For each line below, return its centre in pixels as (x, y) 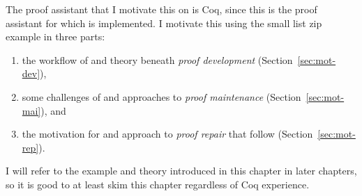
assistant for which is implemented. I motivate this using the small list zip (164, 23)
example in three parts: (55, 36)
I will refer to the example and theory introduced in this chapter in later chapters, (181, 171)
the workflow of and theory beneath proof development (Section (157, 59)
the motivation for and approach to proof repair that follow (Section (167, 134)
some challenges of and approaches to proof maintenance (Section (161, 96)
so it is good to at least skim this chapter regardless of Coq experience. (158, 184)
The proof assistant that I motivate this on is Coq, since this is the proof (161, 9)
